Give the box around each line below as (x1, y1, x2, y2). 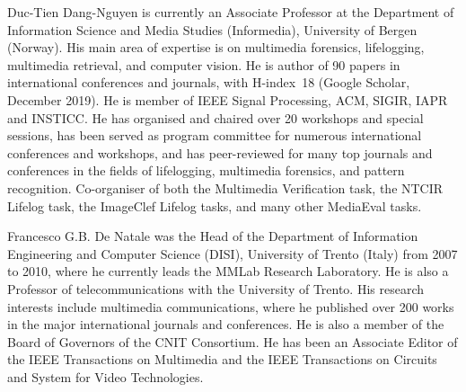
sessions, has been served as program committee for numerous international (7, 126, 422, 145)
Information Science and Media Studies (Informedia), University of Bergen (7, 20, 418, 39)
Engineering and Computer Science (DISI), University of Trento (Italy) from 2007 (7, 244, 458, 263)
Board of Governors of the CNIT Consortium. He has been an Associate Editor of (7, 332, 458, 351)
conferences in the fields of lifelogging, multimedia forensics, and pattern (7, 161, 405, 180)
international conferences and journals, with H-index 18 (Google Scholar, (7, 73, 410, 92)
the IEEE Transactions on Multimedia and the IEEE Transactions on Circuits (7, 350, 437, 369)
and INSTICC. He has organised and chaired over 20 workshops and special (7, 108, 424, 127)
